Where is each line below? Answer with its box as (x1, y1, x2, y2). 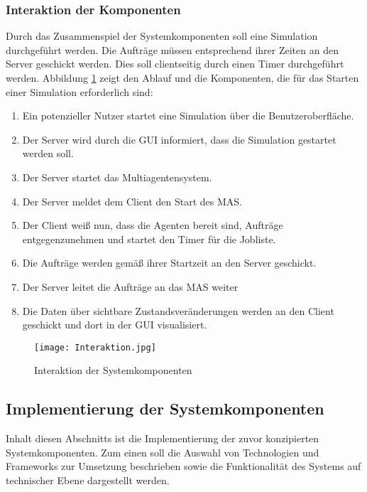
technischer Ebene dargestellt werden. (6, 472, 170, 487)
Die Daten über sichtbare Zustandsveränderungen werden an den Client (22, 303, 334, 318)
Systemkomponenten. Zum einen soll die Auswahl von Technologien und (6, 444, 319, 459)
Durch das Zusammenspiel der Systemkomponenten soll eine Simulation (6, 28, 318, 43)
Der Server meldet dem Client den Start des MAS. (22, 193, 242, 208)
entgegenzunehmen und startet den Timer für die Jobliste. (22, 231, 276, 246)
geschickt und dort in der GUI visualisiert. (22, 317, 207, 332)
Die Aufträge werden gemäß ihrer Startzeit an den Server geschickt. (22, 255, 317, 270)
